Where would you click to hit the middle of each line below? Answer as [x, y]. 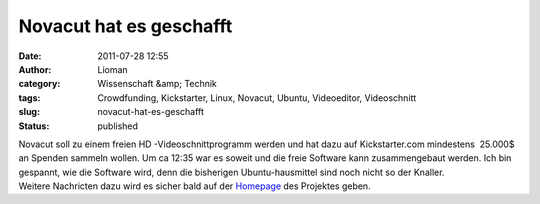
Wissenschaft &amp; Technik [157, 84]
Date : [30, 56]
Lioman [113, 69]
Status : [34, 126]
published [118, 126]
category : [39, 84]
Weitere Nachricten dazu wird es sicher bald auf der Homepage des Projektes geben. [194, 186]
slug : [29, 112]
